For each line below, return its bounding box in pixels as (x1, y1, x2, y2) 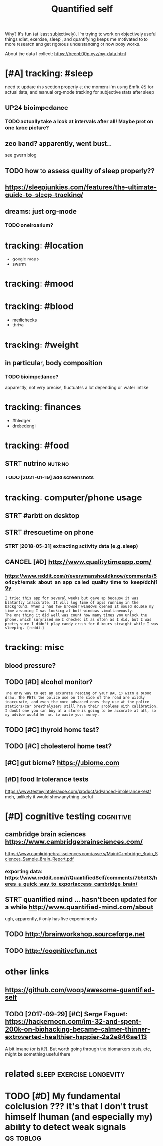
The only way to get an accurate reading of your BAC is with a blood (5, 691, 152, 696)
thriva (12, 322, 24, 328)
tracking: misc (5, 642, 65, 653)
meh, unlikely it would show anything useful (5, 793, 93, 800)
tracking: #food (5, 440, 69, 451)
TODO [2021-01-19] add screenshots (5, 474, 94, 481)
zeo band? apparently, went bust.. (5, 139, 111, 148)
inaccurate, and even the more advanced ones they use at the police (5, 699, 150, 704)
